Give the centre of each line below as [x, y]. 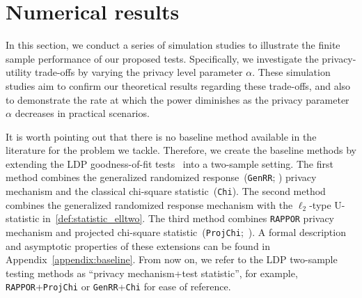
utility [19, 72]
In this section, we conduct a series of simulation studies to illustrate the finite [173, 45]
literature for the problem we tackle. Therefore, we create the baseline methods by [181, 150]
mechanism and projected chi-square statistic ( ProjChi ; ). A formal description [176, 232]
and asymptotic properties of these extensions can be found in [138, 245]
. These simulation [291, 72]
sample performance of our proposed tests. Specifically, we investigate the [162, 58]
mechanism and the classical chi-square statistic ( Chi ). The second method [166, 191]
